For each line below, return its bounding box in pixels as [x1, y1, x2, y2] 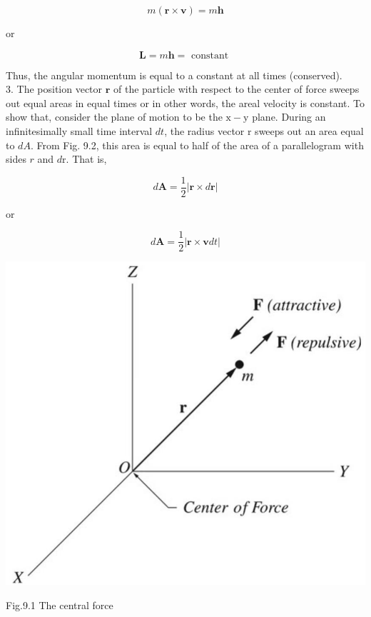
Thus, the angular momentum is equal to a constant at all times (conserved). [6, 67, 342, 82]
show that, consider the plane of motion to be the [6, 109, 223, 124]
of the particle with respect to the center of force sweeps [113, 81, 360, 96]
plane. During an [252, 109, 326, 124]
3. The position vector [6, 81, 103, 96]
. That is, [66, 151, 107, 166]
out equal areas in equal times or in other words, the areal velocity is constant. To [6, 95, 365, 110]
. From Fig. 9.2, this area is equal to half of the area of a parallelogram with [30, 137, 364, 152]
